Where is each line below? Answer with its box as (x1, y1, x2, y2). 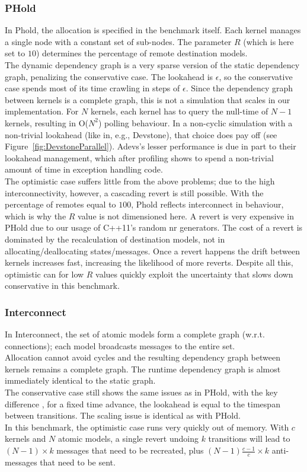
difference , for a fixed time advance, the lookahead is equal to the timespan (5, 397, 280, 410)
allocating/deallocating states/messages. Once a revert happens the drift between (5, 244, 300, 257)
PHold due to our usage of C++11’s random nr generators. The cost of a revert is (5, 221, 303, 234)
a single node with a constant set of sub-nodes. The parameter (5, 35, 232, 47)
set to (5, 47, 25, 59)
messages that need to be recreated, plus (56, 444, 204, 457)
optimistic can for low (5, 267, 84, 280)
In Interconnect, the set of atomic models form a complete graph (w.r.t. (5, 328, 265, 340)
